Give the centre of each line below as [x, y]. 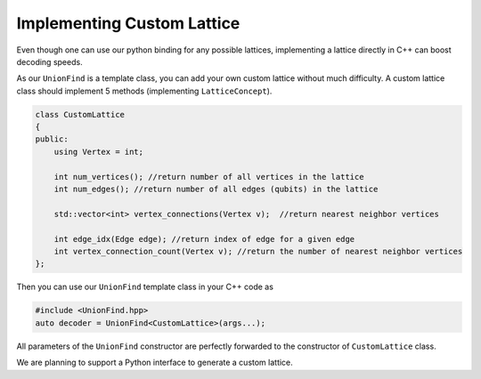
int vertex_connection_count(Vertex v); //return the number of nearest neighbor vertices [258, 251]
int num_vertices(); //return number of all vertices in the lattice [209, 177]
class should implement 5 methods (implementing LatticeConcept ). [144, 91]
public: [52, 139]
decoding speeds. [50, 61]
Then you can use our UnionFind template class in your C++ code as [145, 287]
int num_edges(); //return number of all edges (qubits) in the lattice [216, 189]
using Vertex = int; [99, 152]
